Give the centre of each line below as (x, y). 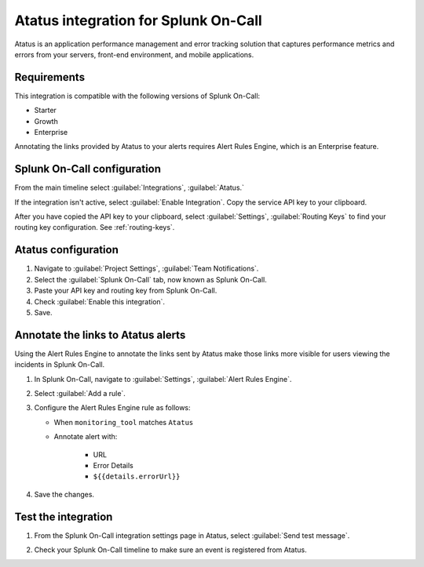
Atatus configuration (67, 250)
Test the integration (64, 516)
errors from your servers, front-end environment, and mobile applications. (134, 54)
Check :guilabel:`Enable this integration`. (99, 301)
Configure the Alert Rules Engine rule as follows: (113, 408)
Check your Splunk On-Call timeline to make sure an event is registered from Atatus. (170, 550)
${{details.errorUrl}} (137, 477)
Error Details (113, 465)
